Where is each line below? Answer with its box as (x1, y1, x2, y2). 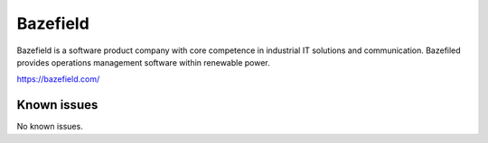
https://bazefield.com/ (16, 74, 100, 85)
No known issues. (16, 121, 83, 132)
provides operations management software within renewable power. (16, 57, 270, 67)
